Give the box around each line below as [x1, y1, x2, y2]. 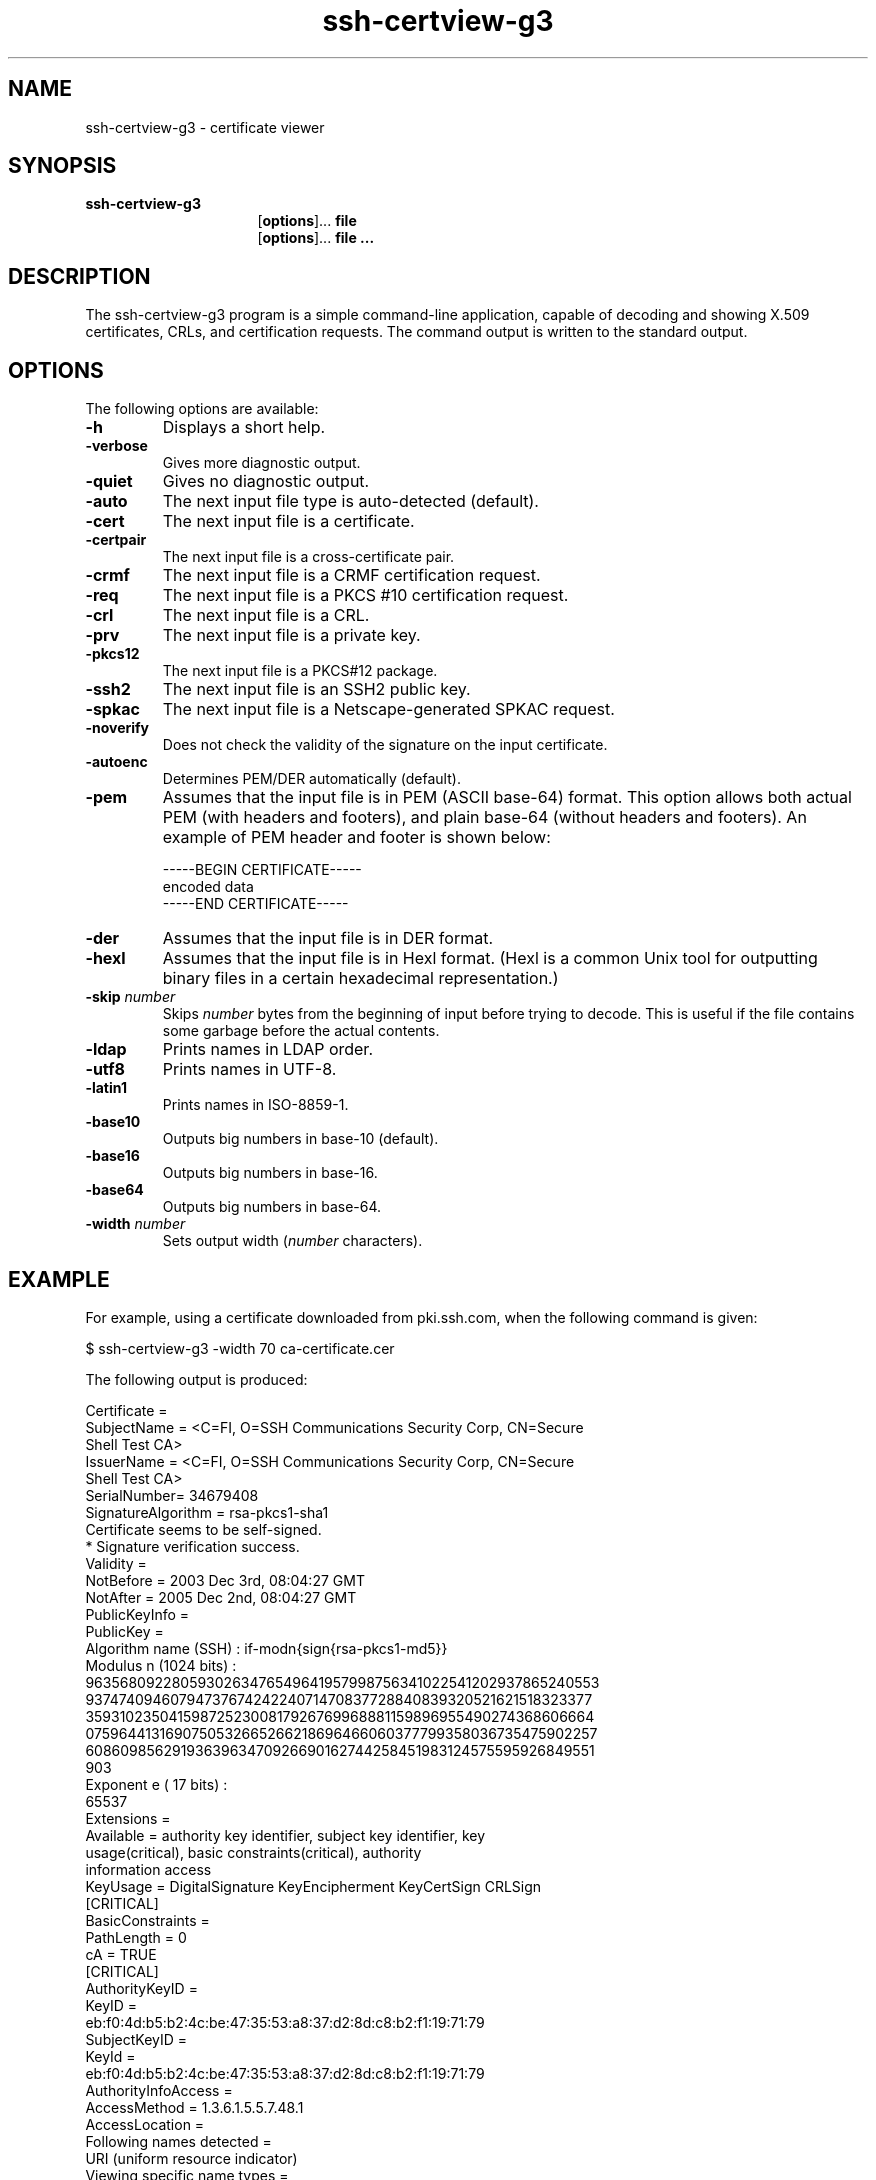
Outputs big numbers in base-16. [162, 1164, 378, 1182]
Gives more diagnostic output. [162, 454, 361, 472]
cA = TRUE [85, 1945, 157, 1963]
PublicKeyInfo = [85, 1605, 190, 1623]
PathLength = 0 [85, 1928, 187, 1946]
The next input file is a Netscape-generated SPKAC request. [162, 699, 615, 720]
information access [85, 1860, 212, 1878]
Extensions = [85, 1809, 171, 1827]
